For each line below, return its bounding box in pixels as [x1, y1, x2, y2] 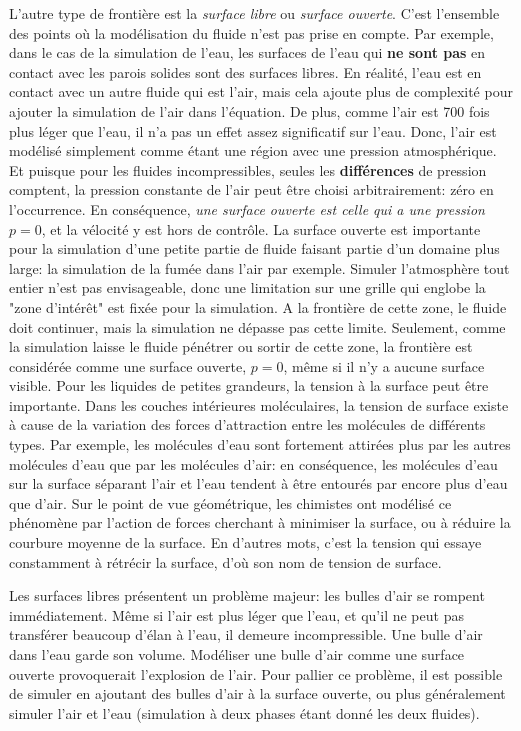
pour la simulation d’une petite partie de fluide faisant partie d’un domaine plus [9, 238, 500, 259]
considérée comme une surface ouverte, [9, 355, 247, 376]
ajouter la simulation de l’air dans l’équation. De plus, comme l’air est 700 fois [9, 100, 490, 121]
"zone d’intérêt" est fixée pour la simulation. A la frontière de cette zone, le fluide [9, 296, 507, 317]
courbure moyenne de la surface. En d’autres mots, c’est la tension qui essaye [9, 532, 482, 553]
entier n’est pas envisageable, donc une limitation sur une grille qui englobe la [9, 277, 486, 298]
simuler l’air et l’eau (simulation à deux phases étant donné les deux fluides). [9, 702, 480, 723]
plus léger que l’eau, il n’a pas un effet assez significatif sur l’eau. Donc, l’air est [9, 120, 497, 141]
